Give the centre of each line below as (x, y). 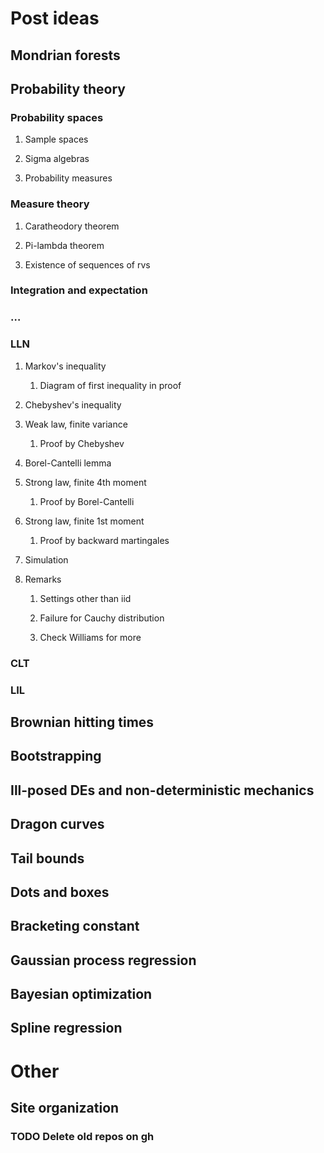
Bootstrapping (56, 756)
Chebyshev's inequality (73, 404)
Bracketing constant (75, 926)
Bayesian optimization (81, 994)
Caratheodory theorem (72, 226)
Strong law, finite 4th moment (85, 482)
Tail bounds (47, 858)
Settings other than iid (85, 598)
